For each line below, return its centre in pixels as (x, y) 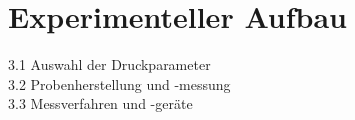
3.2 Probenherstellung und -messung (119, 83)
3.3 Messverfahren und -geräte (100, 103)
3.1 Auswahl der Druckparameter (109, 64)
